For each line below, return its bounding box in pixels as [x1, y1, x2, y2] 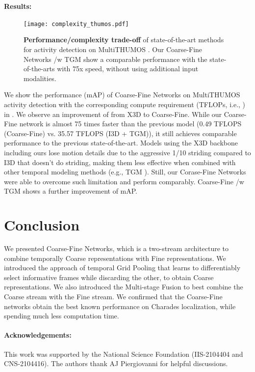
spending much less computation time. [4, 311, 119, 321]
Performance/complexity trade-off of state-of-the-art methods [24, 34, 224, 45]
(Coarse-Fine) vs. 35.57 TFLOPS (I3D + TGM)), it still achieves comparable [4, 128, 237, 138]
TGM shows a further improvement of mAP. [4, 186, 138, 196]
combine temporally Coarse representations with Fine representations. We [4, 253, 226, 263]
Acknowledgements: [4, 330, 72, 340]
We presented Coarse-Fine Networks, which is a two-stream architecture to [4, 243, 229, 254]
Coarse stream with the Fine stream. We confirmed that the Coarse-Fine [4, 291, 223, 302]
